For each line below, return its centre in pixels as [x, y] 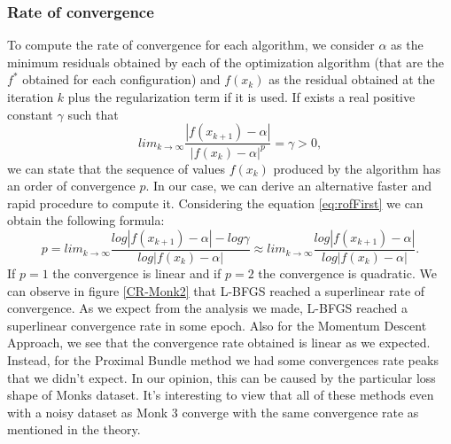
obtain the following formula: [86, 220]
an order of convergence [71, 186]
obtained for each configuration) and [121, 79]
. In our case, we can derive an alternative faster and [289, 186]
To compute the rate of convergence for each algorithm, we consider [191, 45]
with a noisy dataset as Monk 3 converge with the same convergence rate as [213, 412]
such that [93, 114]
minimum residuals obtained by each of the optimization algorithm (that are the [226, 62]
